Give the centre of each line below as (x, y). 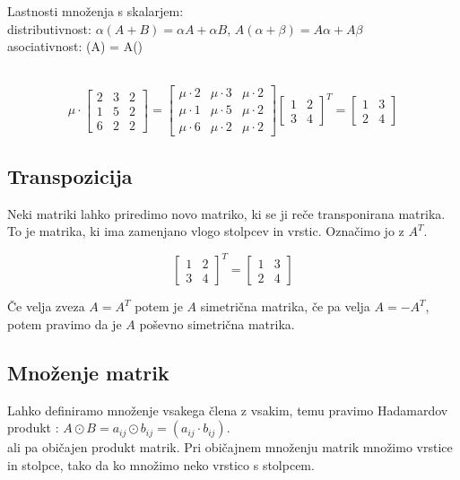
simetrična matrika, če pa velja (285, 306)
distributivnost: (49, 28)
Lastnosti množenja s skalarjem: (95, 11)
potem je (159, 306)
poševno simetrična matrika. (217, 323)
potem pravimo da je (65, 323)
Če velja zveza (46, 306)
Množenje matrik (88, 372)
